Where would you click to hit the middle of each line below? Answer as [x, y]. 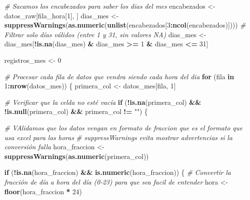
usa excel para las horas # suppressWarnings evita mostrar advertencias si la [118, 137]
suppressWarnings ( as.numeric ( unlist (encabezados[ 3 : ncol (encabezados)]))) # [125, 25]
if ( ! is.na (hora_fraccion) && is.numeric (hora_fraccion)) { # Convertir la [118, 172]
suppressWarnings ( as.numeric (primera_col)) [77, 156]
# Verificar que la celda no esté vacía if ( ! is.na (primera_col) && [103, 102]
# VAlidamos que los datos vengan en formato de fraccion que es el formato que [124, 127]
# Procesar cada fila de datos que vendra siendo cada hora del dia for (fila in [119, 76]
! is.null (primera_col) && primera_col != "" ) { [76, 111]
